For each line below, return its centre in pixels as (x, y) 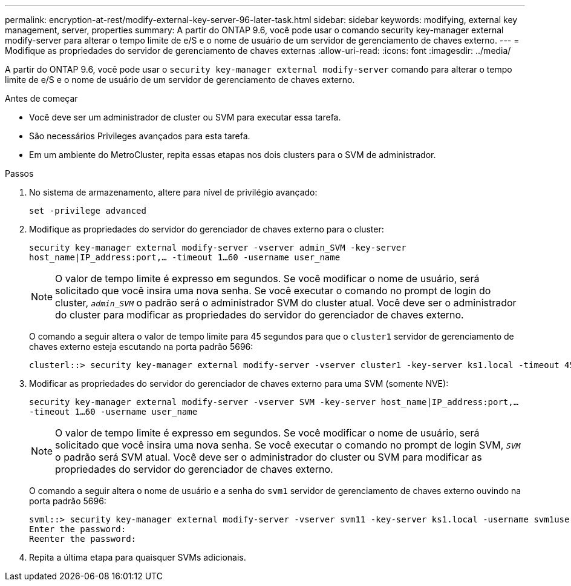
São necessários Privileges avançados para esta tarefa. (140, 136)
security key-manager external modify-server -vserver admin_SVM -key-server (218, 248)
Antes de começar (41, 98)
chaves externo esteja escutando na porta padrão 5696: (141, 347)
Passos (19, 173)
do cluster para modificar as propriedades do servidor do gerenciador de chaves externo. (259, 315)
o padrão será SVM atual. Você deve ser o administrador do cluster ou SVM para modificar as (269, 457)
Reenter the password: (83, 539)
